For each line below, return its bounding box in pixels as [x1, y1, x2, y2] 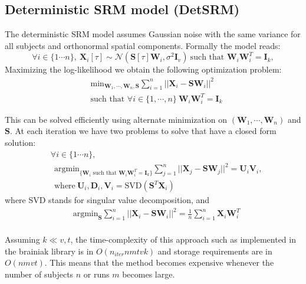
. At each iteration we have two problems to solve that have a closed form [9, 125, 277, 137]
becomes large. [122, 267, 175, 280]
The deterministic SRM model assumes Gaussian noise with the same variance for [5, 28, 301, 40]
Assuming [5, 233, 40, 245]
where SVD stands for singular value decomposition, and [5, 194, 210, 206]
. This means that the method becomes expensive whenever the [44, 256, 274, 269]
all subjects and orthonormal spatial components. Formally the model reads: [5, 39, 281, 51]
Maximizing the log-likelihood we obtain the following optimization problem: [5, 63, 282, 76]
